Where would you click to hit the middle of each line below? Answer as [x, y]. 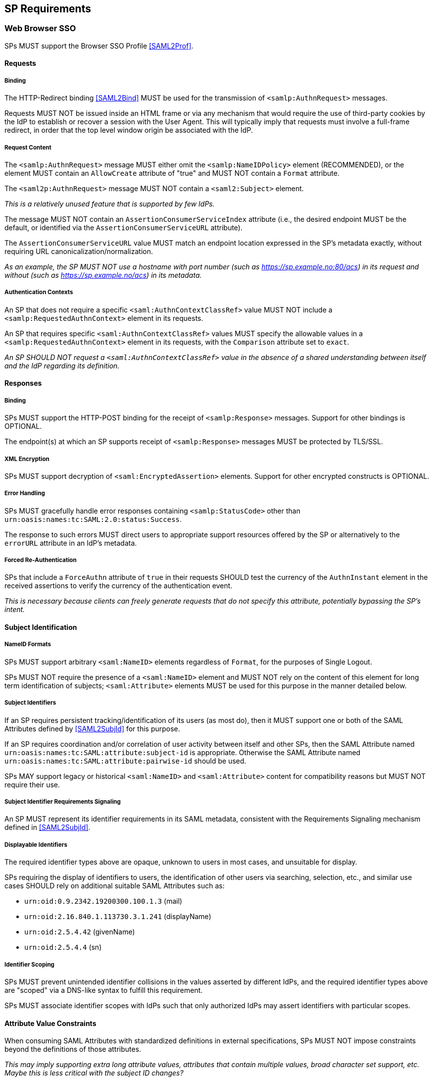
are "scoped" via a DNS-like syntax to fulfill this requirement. [104, 990]
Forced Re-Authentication [41, 560]
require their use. [32, 784]
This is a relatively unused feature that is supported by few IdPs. [110, 204]
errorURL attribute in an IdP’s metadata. [71, 543]
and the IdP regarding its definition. [62, 365]
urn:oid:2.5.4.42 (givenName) [80, 932]
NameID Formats [28, 644]
